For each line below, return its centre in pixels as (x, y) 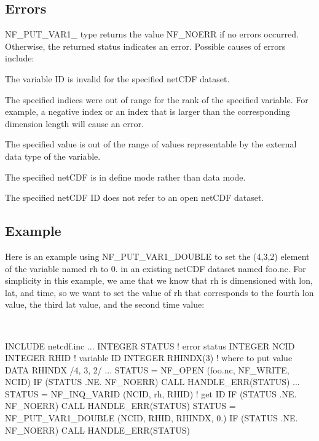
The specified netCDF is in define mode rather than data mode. (125, 177)
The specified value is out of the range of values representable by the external (151, 144)
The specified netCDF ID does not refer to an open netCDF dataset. (135, 197)
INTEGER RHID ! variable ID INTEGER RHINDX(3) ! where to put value (149, 358)
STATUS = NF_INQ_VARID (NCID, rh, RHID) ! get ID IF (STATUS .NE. (151, 393)
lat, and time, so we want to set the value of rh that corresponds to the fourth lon (159, 292)
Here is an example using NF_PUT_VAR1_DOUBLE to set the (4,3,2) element (157, 256)
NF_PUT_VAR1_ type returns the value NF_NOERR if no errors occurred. (152, 34)
